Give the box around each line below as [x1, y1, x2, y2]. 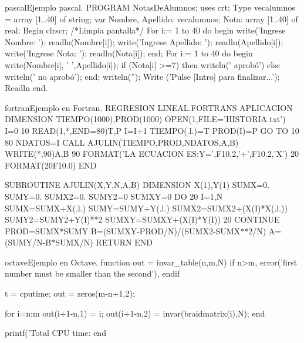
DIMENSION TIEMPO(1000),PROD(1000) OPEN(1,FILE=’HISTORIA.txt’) [5, 113, 286, 125]
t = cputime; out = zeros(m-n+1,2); [5, 287, 135, 300]
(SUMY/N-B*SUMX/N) [5, 236, 93, 248]
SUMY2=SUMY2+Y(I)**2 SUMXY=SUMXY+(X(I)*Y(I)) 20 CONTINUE [5, 213, 280, 226]
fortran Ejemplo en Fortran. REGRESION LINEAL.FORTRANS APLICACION [5, 101, 293, 113]
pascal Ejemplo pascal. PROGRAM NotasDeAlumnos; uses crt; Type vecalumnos [5, 1, 295, 13]
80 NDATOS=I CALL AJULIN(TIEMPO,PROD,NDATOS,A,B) [5, 136, 239, 148]
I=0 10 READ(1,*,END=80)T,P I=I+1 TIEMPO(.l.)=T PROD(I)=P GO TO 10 [5, 124, 299, 136]
